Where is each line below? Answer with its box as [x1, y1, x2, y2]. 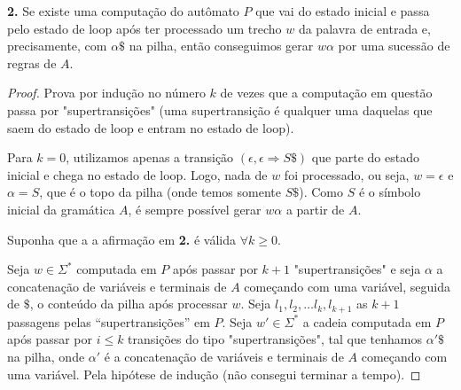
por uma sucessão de [338, 36, 450, 55]
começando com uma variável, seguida [244, 277, 450, 295]
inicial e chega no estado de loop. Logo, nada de [7, 165, 268, 183]
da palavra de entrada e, [298, 19, 431, 37]
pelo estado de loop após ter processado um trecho [7, 19, 282, 37]
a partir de [285, 199, 345, 218]
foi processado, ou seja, [284, 165, 410, 183]
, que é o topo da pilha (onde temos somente [39, 183, 281, 201]
